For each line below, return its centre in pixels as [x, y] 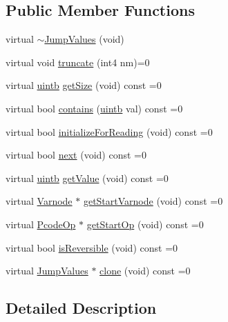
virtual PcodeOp [41, 224]
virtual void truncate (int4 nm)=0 [78, 62]
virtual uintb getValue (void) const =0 [87, 178]
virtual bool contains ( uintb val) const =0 [94, 108]
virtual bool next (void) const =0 [76, 155]
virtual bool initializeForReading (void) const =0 [109, 131]
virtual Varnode [39, 201]
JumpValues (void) [84, 39]
